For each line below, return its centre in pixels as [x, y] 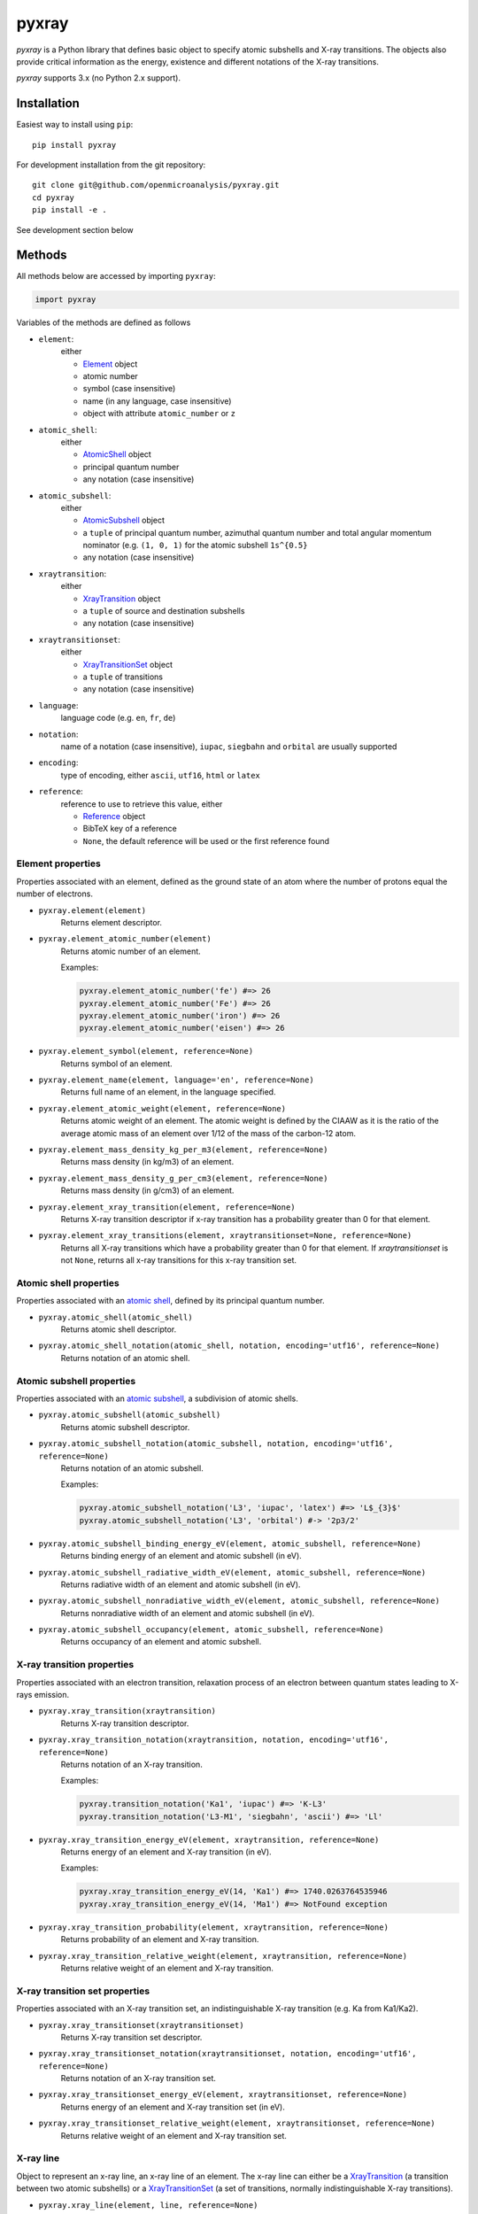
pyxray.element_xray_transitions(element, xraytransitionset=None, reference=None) [225, 1236]
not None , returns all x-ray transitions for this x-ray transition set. [178, 1260]
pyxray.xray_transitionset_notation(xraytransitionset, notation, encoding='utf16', [227, 2054]
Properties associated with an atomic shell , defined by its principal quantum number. [170, 1301]
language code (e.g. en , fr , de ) [118, 718]
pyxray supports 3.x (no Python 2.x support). [99, 78]
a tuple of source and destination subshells [164, 611]
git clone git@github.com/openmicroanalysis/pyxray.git [156, 185]
